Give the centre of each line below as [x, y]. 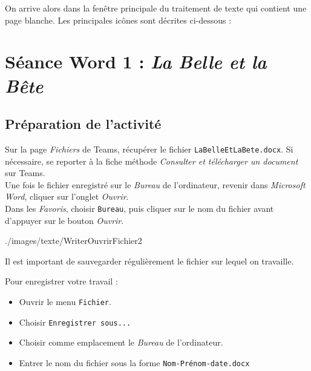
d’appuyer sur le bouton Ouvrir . [64, 220]
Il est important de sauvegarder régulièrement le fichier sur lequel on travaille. [149, 261]
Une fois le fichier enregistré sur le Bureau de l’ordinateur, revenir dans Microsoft [155, 184]
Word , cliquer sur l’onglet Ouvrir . [67, 196]
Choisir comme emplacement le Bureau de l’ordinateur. [121, 342]
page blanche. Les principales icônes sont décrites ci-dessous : [118, 20]
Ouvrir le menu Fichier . [65, 302]
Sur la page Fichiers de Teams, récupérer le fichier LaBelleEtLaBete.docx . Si [149, 149]
